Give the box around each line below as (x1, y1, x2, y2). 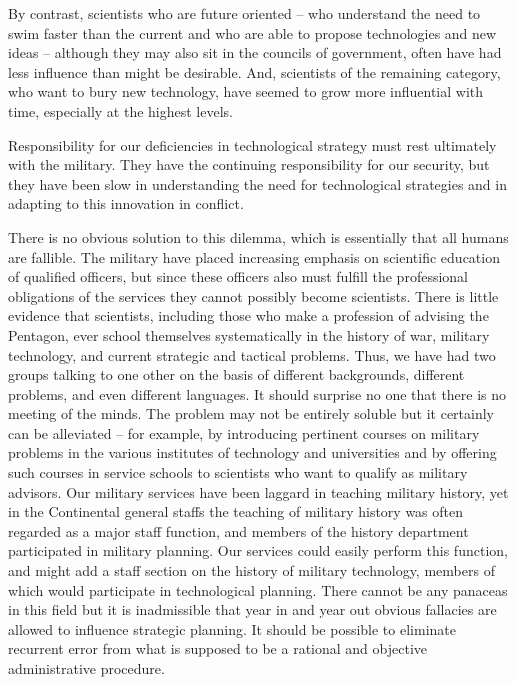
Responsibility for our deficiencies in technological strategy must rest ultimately (8, 134, 497, 155)
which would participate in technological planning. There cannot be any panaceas (8, 579, 508, 600)
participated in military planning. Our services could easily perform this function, (8, 540, 508, 561)
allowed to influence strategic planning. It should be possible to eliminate (8, 618, 456, 639)
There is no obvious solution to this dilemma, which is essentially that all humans (8, 226, 509, 247)
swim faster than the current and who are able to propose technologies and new (8, 22, 497, 43)
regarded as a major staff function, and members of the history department (8, 520, 469, 541)
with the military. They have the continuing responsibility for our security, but (8, 154, 490, 175)
